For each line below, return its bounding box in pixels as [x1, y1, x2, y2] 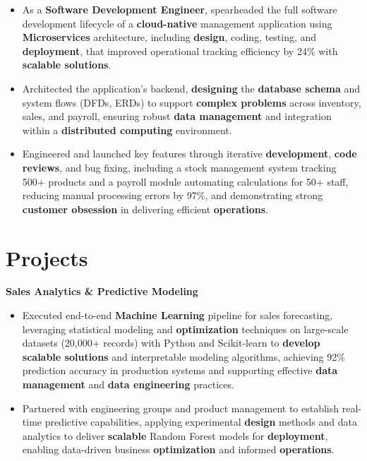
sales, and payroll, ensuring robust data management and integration [22, 109, 332, 124]
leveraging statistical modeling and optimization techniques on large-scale [22, 321, 349, 336]
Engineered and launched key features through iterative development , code [22, 146, 357, 161]
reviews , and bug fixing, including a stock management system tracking [22, 160, 337, 174]
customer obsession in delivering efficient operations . [22, 201, 269, 216]
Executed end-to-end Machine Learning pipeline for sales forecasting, [22, 308, 333, 323]
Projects [6, 243, 88, 272]
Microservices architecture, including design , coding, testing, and [22, 30, 317, 44]
